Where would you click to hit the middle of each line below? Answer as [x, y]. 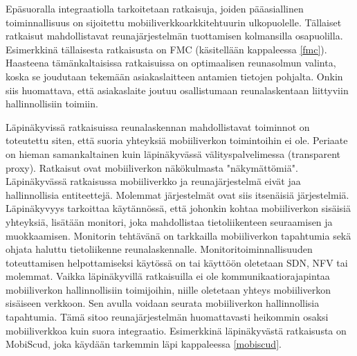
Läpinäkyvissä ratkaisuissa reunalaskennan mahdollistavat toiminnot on [158, 126]
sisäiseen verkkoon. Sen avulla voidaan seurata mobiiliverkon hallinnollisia [163, 303]
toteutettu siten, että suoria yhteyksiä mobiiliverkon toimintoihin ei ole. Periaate [177, 140]
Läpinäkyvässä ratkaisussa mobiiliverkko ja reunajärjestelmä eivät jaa [153, 181]
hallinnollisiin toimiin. [52, 104]
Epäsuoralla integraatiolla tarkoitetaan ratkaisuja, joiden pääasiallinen [155, 8]
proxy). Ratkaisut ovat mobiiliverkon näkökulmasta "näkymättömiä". [152, 167]
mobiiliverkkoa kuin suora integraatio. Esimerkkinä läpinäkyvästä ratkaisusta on [176, 330]
